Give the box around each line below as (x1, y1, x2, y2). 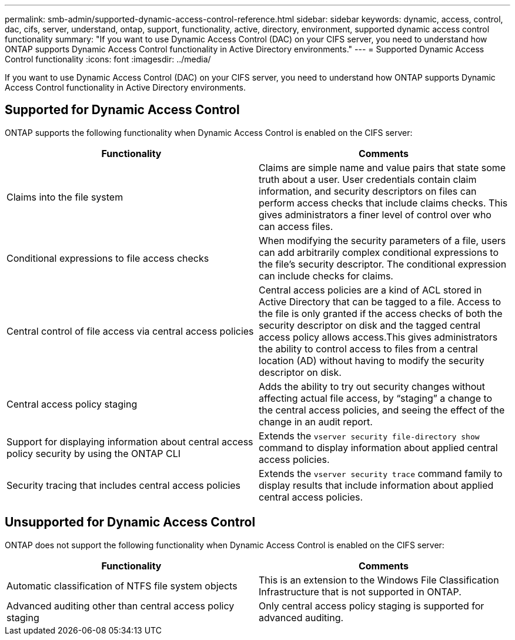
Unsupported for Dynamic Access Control (5, 515, 256, 530)
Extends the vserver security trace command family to (259, 467, 503, 479)
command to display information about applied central (259, 441, 498, 454)
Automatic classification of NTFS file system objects (6, 579, 238, 592)
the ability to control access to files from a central (259, 342, 478, 355)
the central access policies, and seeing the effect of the (259, 404, 505, 416)
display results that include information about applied (259, 479, 494, 491)
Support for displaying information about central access (6, 435, 253, 448)
